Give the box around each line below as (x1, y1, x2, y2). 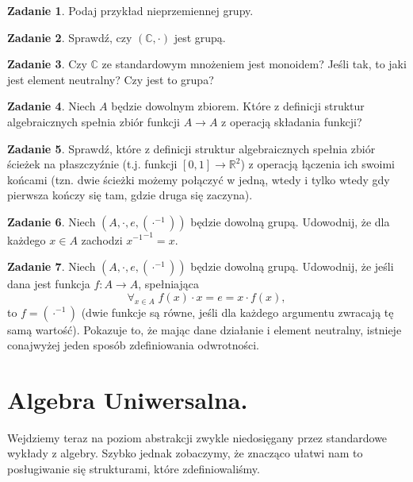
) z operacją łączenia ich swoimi (240, 156, 395, 172)
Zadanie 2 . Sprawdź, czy (7, 29, 132, 45)
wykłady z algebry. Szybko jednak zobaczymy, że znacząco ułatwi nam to (7, 445, 363, 461)
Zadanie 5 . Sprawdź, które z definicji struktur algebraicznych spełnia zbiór (7, 140, 376, 156)
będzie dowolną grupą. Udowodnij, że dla (190, 213, 390, 229)
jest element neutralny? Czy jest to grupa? (7, 71, 214, 87)
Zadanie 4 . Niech (7, 98, 96, 114)
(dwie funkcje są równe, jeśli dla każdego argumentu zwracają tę (81, 303, 394, 320)
